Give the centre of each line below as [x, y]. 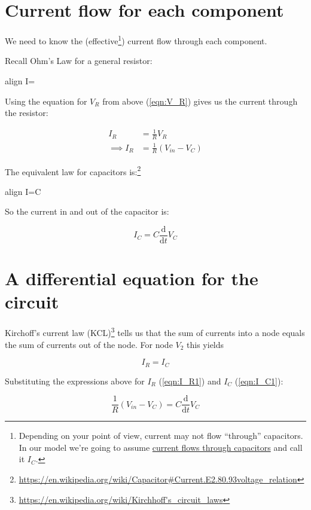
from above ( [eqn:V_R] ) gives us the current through [200, 101]
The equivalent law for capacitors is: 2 [73, 170]
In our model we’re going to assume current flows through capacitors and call [161, 447]
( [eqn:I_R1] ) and [190, 381]
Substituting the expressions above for [75, 381]
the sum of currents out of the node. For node [89, 344]
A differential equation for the [132, 278]
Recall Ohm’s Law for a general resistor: [79, 61]
